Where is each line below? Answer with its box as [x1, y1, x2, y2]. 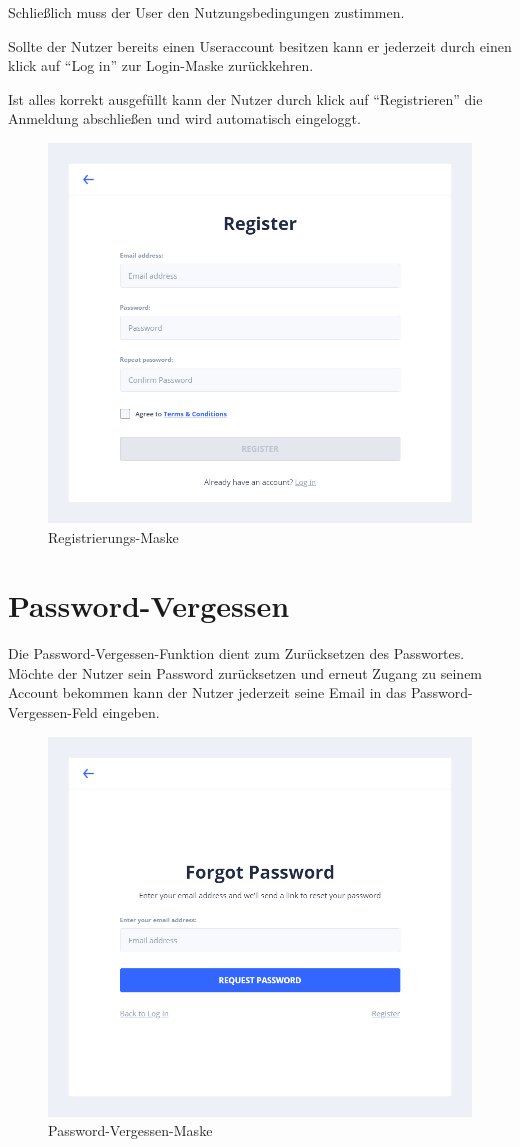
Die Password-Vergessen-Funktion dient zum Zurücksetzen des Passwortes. [8, 643, 465, 664]
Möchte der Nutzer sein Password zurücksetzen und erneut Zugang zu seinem [8, 662, 483, 683]
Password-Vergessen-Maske [48, 1120, 213, 1141]
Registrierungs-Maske [48, 526, 179, 547]
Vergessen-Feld [8, 702, 98, 722]
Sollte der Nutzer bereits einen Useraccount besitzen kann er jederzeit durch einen [8, 35, 512, 56]
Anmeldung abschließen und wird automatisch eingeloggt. [8, 108, 361, 129]
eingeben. [102, 702, 160, 722]
